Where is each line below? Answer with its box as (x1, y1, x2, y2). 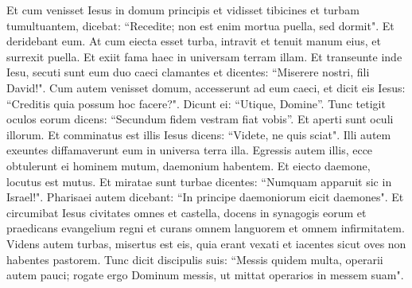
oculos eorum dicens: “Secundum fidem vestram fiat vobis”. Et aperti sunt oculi (6, 111, 394, 127)
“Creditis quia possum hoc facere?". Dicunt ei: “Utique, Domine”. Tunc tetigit (6, 95, 386, 111)
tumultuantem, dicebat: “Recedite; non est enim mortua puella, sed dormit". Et (6, 17, 395, 33)
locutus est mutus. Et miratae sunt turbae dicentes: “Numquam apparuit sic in (6, 173, 392, 189)
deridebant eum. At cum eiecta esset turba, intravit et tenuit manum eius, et (6, 33, 381, 49)
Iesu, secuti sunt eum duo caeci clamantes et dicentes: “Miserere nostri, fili (6, 64, 370, 80)
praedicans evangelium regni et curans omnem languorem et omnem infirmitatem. (6, 220, 405, 236)
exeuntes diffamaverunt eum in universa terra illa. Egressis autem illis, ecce (6, 142, 373, 158)
